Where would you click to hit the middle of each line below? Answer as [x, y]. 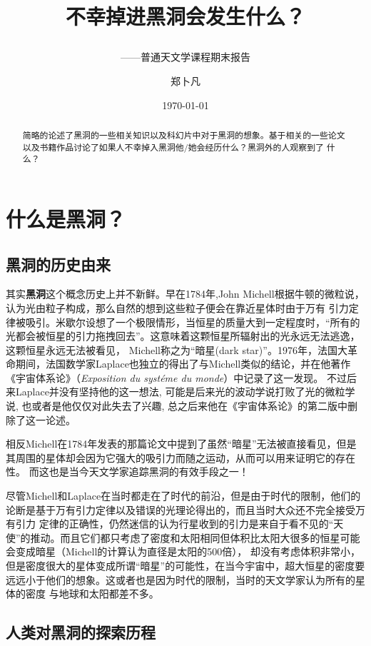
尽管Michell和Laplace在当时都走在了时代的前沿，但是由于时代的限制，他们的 [183, 496]
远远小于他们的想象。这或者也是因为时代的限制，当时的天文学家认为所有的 [181, 579]
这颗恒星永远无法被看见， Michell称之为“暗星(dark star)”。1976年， [162, 349]
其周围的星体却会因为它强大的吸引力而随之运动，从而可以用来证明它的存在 [181, 457]
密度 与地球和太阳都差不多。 [92, 594]
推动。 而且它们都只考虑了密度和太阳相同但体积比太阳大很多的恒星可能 [195, 537]
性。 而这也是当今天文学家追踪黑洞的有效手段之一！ [127, 471]
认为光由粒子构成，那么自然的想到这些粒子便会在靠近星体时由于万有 [166, 307]
